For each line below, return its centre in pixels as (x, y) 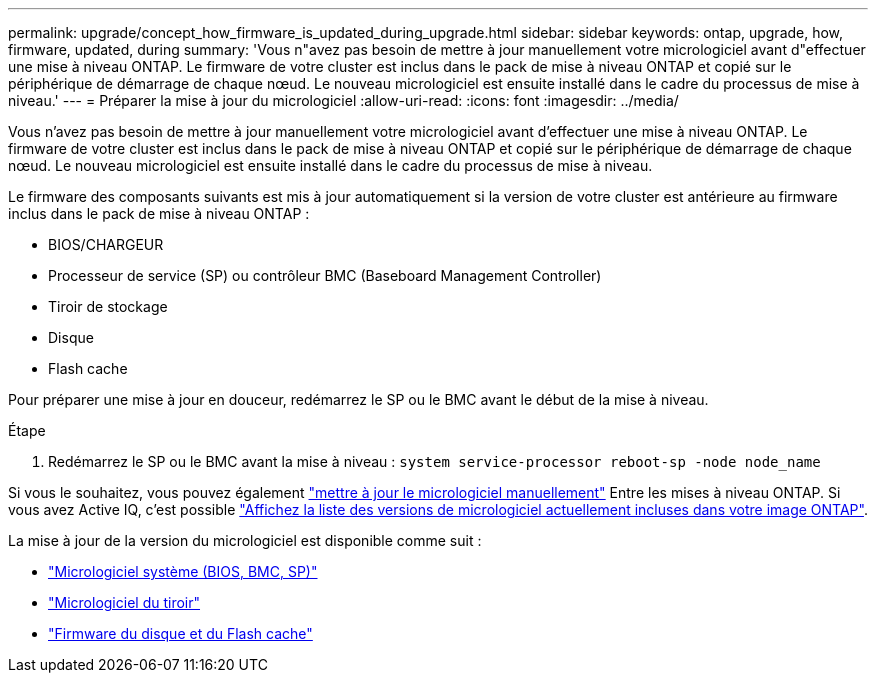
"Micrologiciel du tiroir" (124, 602)
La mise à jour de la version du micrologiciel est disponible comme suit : (245, 540)
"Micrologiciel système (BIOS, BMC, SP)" (183, 571)
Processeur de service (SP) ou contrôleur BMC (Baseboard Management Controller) (325, 275)
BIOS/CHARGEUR (106, 244)
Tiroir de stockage (108, 306)
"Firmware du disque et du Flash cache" (180, 633)
